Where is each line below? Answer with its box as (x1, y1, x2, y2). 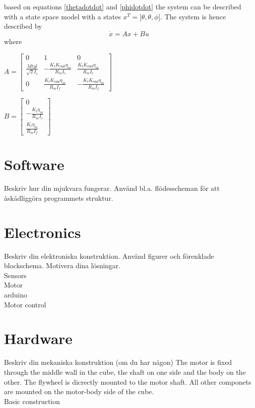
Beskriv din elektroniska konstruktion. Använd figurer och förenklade (4, 250, 214, 261)
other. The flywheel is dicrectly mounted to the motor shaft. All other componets (4, 376, 252, 387)
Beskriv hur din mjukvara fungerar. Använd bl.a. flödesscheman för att (4, 183, 220, 193)
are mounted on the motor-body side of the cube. (4, 386, 154, 397)
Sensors (4, 270, 27, 280)
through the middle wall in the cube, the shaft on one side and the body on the (4, 366, 246, 377)
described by (4, 21, 42, 31)
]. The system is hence (158, 11, 226, 21)
